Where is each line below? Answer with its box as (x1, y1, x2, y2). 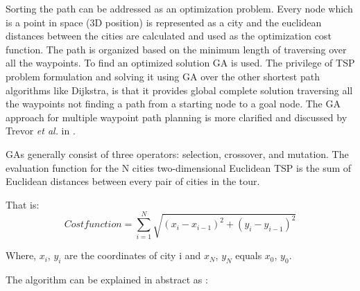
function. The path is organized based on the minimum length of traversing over (6, 42, 347, 56)
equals (235, 248, 262, 263)
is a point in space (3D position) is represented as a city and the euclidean (6, 15, 322, 29)
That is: (6, 197, 40, 211)
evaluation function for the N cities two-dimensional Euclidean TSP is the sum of (6, 160, 352, 175)
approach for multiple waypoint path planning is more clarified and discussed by (6, 109, 348, 124)
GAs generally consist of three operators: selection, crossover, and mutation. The (6, 146, 349, 161)
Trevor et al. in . (6, 123, 76, 138)
